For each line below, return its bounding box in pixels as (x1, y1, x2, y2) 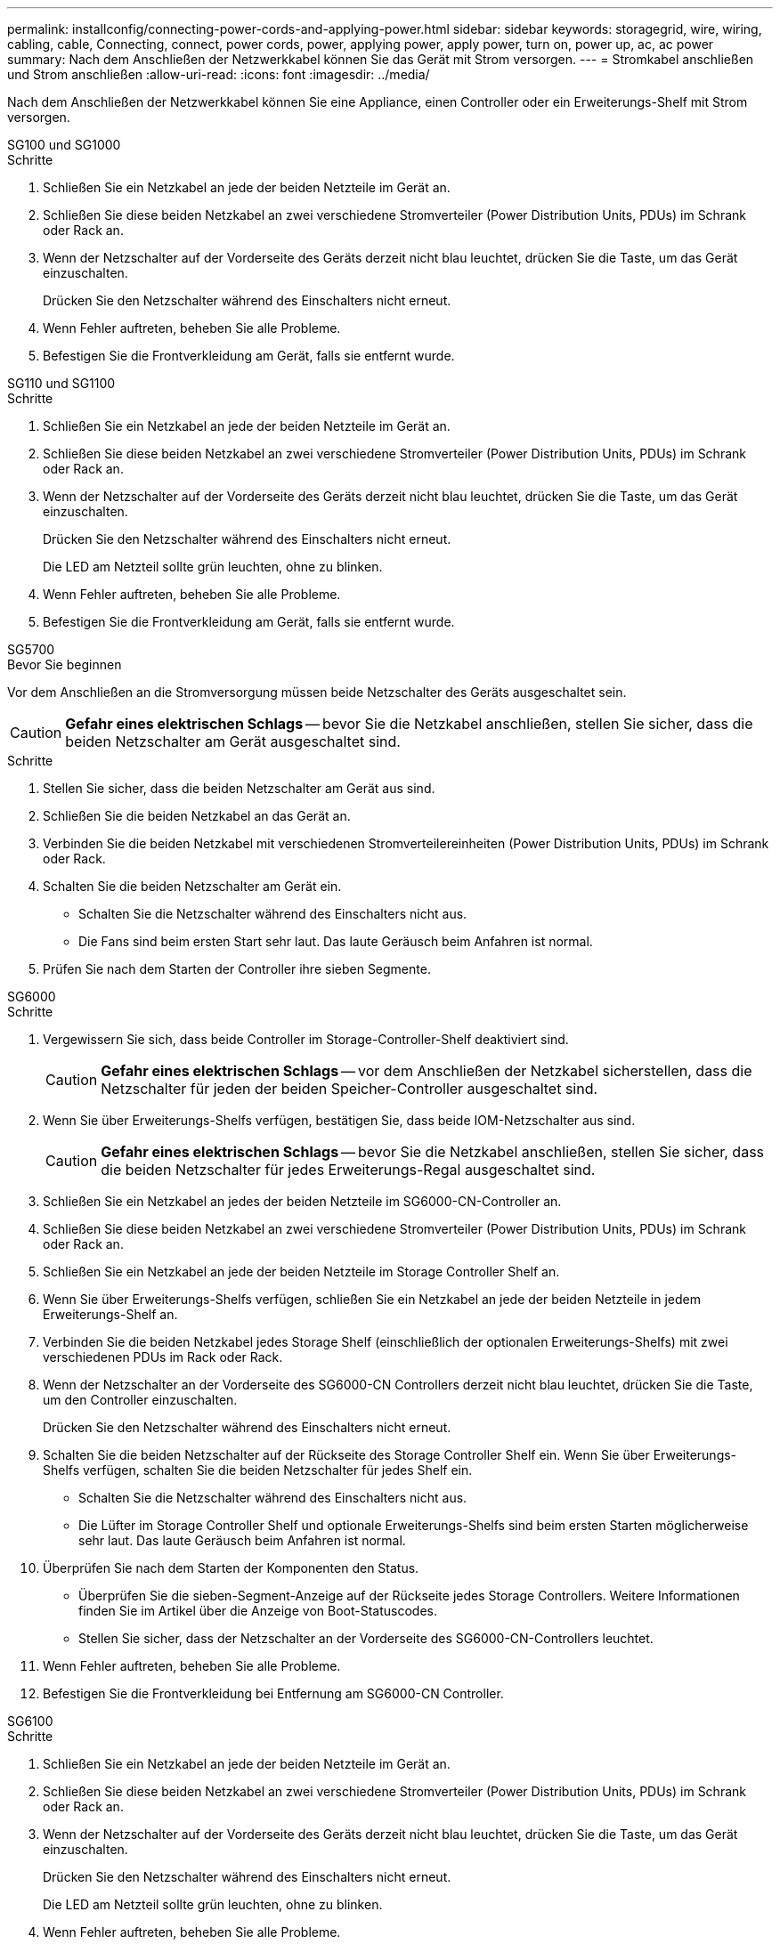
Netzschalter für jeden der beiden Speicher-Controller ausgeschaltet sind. (101, 1080, 598, 1098)
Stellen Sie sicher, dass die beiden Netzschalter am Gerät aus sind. (43, 781, 435, 796)
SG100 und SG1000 (7, 137, 121, 152)
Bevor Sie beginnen (7, 657, 122, 672)
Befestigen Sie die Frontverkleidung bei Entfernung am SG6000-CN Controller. (43, 1686, 504, 1701)
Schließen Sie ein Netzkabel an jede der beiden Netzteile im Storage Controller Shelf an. (43, 1264, 560, 1279)
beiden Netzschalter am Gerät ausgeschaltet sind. (65, 733, 401, 750)
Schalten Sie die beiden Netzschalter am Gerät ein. (43, 879, 342, 894)
